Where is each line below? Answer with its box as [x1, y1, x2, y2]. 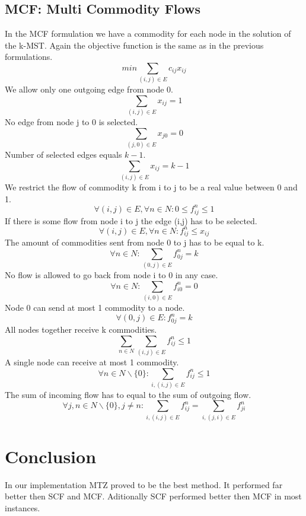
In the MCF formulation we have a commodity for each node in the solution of [5, 27, 291, 40]
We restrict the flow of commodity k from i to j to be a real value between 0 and [5, 181, 298, 193]
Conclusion [5, 444, 97, 468]
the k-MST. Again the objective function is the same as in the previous [5, 39, 264, 51]
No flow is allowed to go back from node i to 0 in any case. [5, 269, 218, 281]
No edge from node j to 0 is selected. [5, 116, 138, 128]
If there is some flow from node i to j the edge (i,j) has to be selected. [5, 214, 257, 227]
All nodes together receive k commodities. [5, 323, 157, 335]
